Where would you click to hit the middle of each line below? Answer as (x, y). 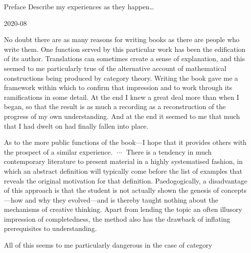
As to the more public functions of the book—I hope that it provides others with (125, 142)
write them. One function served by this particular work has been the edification (125, 49)
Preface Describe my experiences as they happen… (79, 6)
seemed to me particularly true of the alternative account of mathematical (115, 68)
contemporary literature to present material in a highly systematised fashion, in (123, 161)
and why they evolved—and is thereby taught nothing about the (122, 199)
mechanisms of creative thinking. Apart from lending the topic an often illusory (123, 209)
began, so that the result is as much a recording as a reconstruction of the (115, 106)
